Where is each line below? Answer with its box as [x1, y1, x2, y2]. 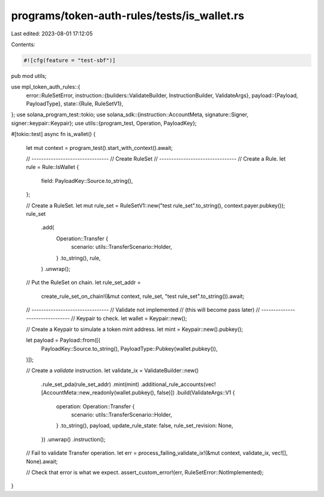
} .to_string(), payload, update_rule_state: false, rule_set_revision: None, [56, 422, 233, 429]
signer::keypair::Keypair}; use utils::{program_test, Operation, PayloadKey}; [11, 119, 197, 126]
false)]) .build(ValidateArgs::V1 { [157, 389, 235, 396]
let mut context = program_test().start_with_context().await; [26, 144, 173, 151]
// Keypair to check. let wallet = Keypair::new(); [71, 315, 187, 322]
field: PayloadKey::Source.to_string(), [41, 177, 133, 184]
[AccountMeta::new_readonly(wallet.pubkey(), [41, 389, 156, 396]
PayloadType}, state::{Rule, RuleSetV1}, [26, 100, 124, 107]
